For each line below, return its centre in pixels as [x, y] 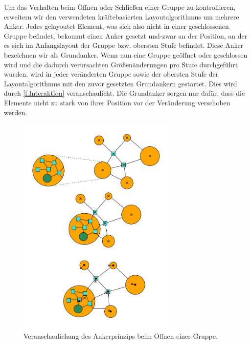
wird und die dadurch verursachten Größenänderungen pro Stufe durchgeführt [121, 64]
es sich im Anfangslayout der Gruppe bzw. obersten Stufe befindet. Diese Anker [124, 45]
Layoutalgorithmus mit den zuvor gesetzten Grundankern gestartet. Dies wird [121, 83]
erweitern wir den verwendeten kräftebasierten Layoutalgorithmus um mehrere [122, 16]
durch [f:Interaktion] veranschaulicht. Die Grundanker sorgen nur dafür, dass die [125, 93]
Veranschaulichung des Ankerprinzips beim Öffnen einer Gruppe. [121, 335]
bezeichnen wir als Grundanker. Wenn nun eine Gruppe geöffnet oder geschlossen [126, 54]
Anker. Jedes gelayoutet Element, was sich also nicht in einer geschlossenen [116, 26]
